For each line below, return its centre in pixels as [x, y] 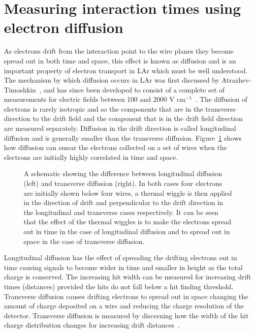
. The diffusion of [222, 99]
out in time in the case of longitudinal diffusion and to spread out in [127, 231]
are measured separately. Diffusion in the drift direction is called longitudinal [120, 128]
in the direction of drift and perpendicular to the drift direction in [124, 202]
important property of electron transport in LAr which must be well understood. [126, 70]
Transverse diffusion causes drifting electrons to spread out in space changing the [126, 296]
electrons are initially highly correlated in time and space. [91, 157]
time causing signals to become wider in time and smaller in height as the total [123, 267]
